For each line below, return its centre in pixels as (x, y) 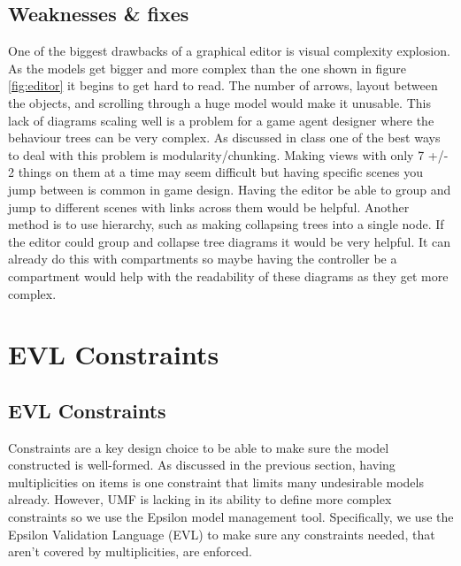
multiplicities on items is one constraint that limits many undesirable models (216, 482)
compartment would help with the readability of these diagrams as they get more (228, 275)
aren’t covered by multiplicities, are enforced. (130, 551)
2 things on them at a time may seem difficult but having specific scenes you (215, 172)
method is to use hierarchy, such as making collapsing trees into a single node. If (226, 224)
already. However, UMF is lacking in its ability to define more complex (200, 499)
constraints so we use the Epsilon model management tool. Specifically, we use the (231, 517)
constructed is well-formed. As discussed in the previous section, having (202, 465)
